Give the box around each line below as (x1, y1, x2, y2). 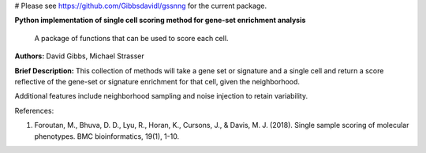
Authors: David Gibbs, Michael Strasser (14, 51, 145, 61)
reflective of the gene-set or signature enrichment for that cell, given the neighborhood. (14, 76, 300, 86)
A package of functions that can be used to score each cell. (34, 33, 229, 43)
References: (14, 106, 54, 115)
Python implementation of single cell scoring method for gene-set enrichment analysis (14, 16, 306, 25)
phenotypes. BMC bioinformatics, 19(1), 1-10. (34, 131, 180, 141)
